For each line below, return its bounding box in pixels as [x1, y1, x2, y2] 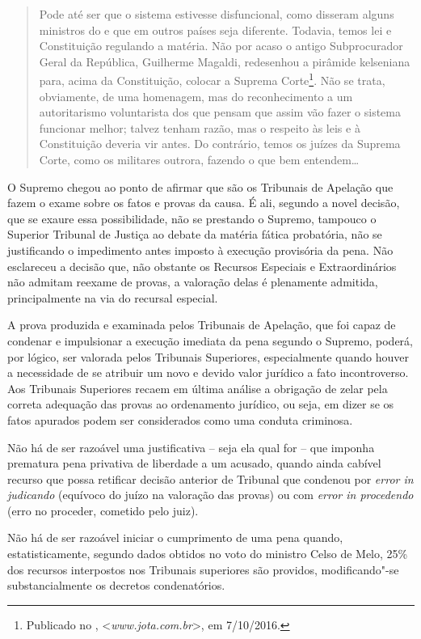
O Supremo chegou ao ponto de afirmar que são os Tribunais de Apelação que [7, 178, 394, 195]
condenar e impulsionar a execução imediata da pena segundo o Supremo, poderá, [7, 332, 413, 349]
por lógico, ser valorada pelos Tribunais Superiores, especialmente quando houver [7, 348, 409, 365]
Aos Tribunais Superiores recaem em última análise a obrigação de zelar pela [7, 379, 388, 396]
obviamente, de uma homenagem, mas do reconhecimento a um [39, 87, 353, 104]
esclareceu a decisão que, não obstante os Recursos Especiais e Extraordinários [7, 257, 397, 274]
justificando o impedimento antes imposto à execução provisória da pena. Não [7, 241, 394, 258]
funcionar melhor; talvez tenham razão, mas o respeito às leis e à [39, 119, 360, 136]
